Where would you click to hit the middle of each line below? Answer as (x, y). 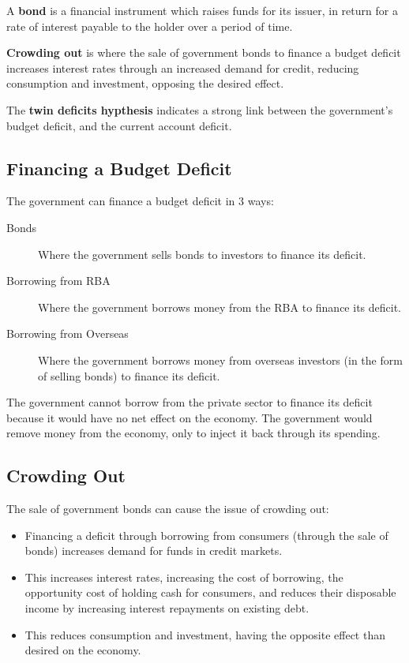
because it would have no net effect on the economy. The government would (189, 417)
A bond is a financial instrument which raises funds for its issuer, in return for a (202, 10)
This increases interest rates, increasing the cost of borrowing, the (184, 577)
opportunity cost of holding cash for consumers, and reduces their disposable (210, 592)
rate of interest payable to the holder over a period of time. (150, 26)
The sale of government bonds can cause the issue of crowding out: (168, 509)
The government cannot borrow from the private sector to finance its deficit (189, 402)
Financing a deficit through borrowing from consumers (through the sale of (206, 535)
